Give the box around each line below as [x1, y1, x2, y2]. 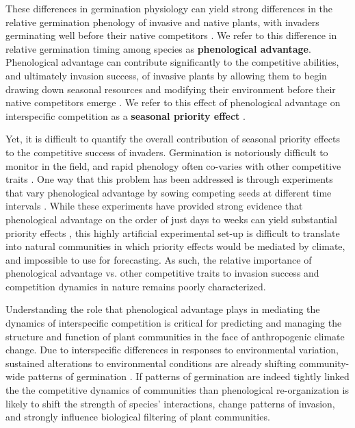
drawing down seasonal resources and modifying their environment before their [5, 81, 336, 96]
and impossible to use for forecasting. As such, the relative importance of [5, 252, 312, 266]
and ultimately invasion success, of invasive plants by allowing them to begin [5, 68, 327, 82]
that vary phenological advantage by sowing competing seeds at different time [5, 185, 332, 199]
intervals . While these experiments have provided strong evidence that [5, 199, 303, 213]
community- [299, 355, 350, 370]
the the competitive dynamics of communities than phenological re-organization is [5, 383, 349, 397]
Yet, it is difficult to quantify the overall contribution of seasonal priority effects [5, 131, 340, 146]
